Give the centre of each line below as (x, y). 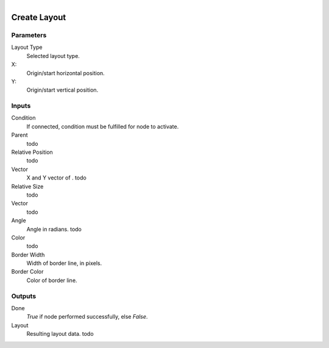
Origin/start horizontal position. (65, 73)
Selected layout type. (53, 56)
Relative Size (27, 186)
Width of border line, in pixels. (64, 263)
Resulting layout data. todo (60, 334)
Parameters (29, 35)
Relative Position (32, 152)
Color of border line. (52, 280)
